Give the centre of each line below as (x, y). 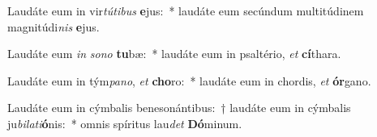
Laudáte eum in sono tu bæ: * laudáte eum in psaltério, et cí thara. (174, 54)
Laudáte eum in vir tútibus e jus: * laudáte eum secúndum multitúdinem (186, 10)
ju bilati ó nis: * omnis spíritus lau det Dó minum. (125, 123)
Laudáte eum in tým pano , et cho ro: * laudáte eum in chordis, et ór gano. (189, 80)
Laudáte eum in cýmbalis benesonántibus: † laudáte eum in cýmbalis (179, 108)
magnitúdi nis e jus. (54, 26)
